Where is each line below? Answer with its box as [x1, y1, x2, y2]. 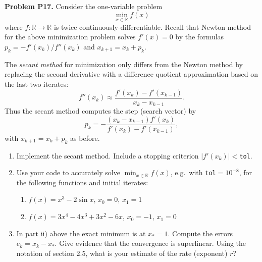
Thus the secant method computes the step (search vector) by [5, 106, 196, 116]
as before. [70, 132, 100, 143]
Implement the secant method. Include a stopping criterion [16, 150, 199, 161]
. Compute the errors [168, 228, 233, 238]
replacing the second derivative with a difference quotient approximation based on [5, 69, 258, 79]
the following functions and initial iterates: [16, 177, 148, 187]
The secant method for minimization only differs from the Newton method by [5, 59, 243, 69]
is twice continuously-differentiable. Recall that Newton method [54, 21, 251, 32]
